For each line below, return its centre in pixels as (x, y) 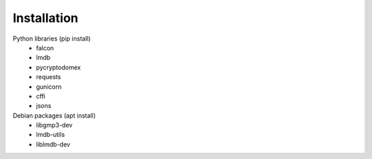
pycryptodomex (59, 67)
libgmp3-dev (54, 125)
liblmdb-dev (53, 144)
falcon (45, 47)
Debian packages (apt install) (54, 115)
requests (49, 77)
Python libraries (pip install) (52, 39)
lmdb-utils (51, 135)
